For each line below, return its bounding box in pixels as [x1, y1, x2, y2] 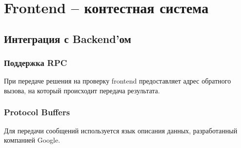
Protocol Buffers [4, 106, 70, 118]
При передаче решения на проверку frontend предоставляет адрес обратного [4, 76, 231, 86]
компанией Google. [4, 135, 60, 145]
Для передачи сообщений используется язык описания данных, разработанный [4, 125, 238, 135]
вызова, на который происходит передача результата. [4, 85, 160, 95]
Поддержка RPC [4, 57, 67, 69]
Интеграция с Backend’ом [4, 31, 131, 46]
